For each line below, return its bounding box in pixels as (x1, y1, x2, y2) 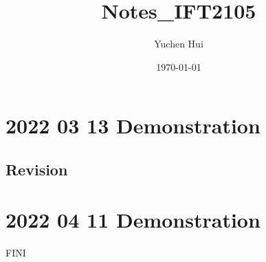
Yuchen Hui (154, 36, 203, 51)
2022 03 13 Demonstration (5, 111, 261, 140)
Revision (5, 158, 68, 179)
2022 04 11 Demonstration (5, 206, 261, 234)
